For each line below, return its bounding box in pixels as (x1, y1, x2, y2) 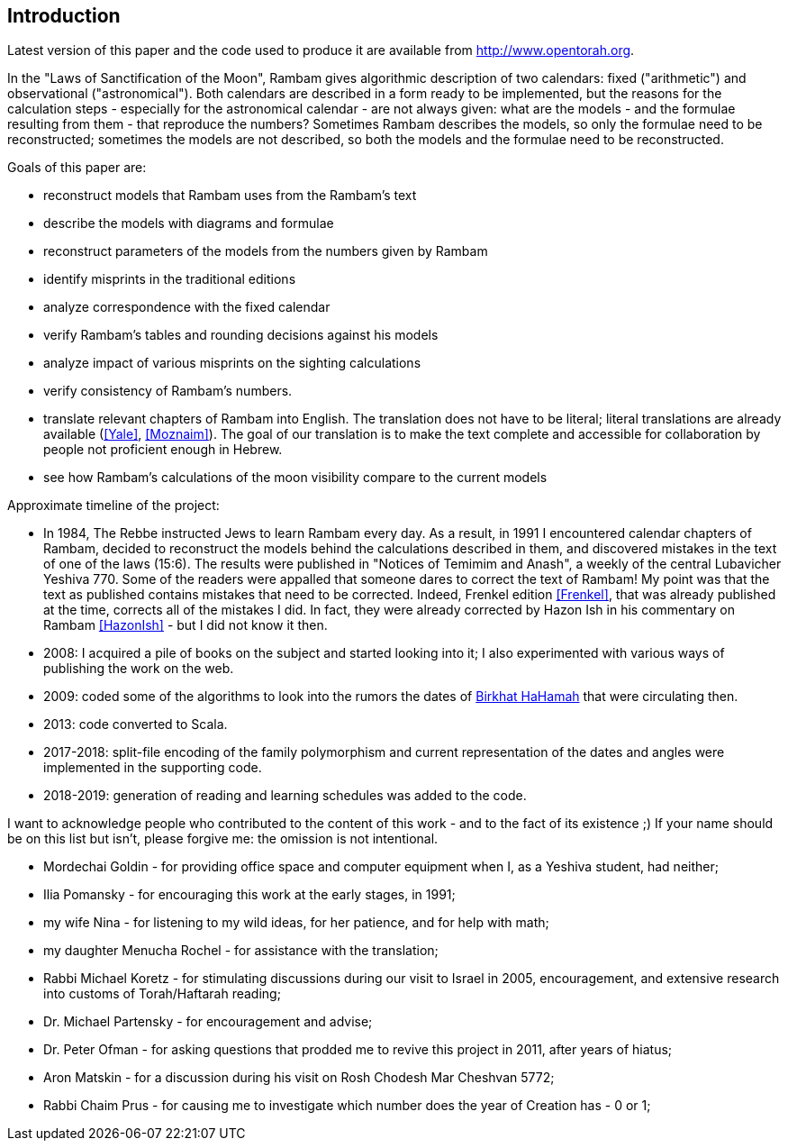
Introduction (7, 5, 121, 27)
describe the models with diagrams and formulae (43, 215, 334, 232)
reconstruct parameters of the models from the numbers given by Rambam (43, 243, 488, 260)
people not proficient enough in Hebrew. (43, 442, 283, 458)
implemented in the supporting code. (43, 760, 262, 776)
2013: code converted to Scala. (43, 716, 228, 733)
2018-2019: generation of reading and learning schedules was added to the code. (43, 788, 527, 804)
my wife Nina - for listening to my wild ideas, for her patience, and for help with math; (43, 915, 549, 931)
